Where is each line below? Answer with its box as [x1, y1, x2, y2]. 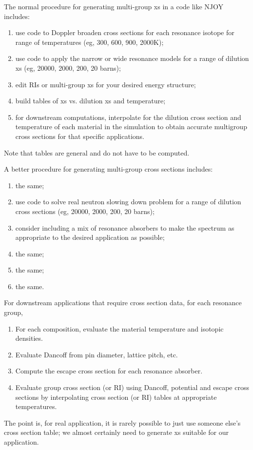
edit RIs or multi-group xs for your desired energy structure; [15, 79, 196, 89]
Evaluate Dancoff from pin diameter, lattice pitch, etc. [15, 349, 178, 359]
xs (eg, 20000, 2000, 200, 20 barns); [15, 62, 121, 73]
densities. [15, 333, 43, 343]
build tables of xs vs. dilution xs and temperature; [15, 96, 166, 106]
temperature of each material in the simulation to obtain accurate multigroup [15, 121, 247, 132]
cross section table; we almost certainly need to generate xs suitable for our [4, 427, 229, 437]
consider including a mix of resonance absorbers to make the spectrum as [15, 222, 234, 233]
